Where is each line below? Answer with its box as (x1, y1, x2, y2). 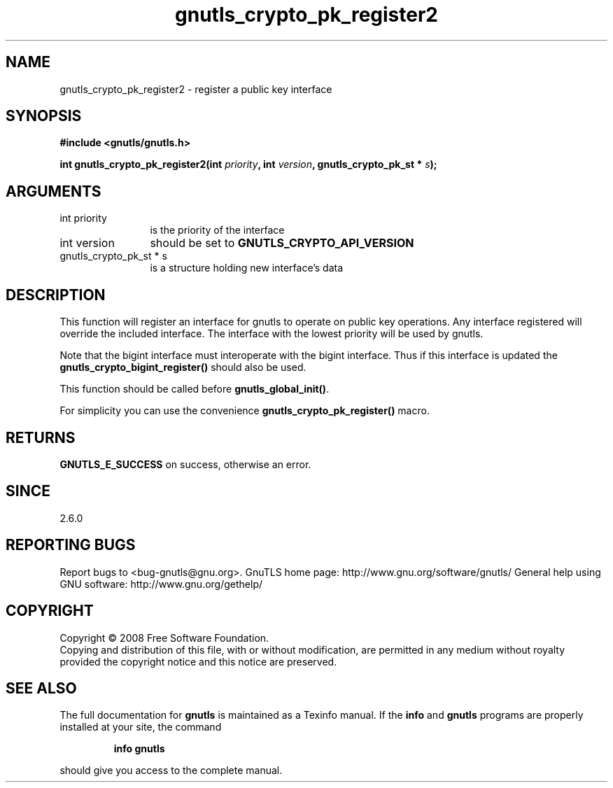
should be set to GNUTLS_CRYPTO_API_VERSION (150, 236, 414, 251)
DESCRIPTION (6, 286, 106, 304)
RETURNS (6, 428, 76, 446)
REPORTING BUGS (6, 536, 136, 554)
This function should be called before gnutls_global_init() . (59, 383, 330, 395)
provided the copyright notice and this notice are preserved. (59, 655, 337, 668)
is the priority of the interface (150, 224, 285, 237)
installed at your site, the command (59, 721, 222, 733)
